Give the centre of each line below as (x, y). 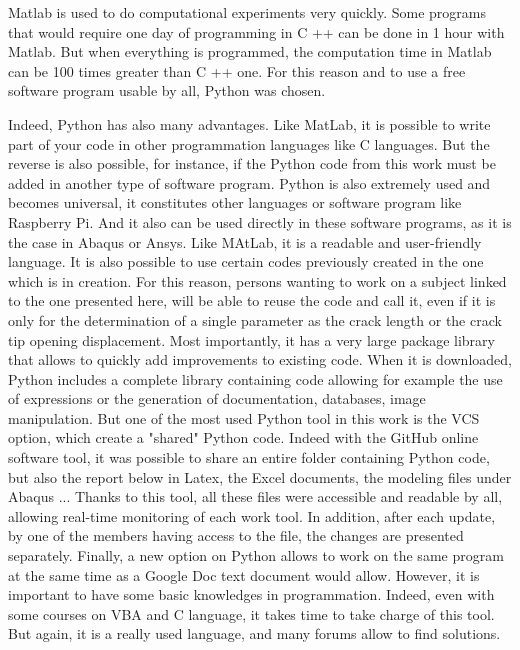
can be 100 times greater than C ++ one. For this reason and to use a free (237, 70)
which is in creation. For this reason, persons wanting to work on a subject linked (257, 280)
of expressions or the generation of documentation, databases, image (217, 398)
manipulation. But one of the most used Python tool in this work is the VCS (244, 417)
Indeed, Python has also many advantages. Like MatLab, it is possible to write (249, 123)
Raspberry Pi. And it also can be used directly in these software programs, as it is (260, 221)
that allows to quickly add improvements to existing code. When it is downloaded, (260, 359)
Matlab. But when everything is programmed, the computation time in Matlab (250, 51)
